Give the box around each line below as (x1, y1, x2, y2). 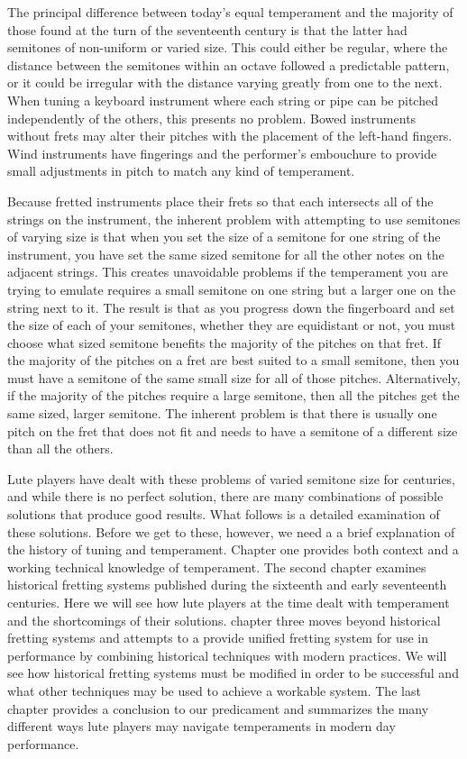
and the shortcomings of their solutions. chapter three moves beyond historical (7, 610, 441, 629)
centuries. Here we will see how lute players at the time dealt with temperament (7, 593, 450, 611)
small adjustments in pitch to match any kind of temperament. (7, 161, 355, 180)
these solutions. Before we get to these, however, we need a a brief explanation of (7, 522, 455, 541)
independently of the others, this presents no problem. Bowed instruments (7, 108, 417, 127)
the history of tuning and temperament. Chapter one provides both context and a (7, 540, 459, 559)
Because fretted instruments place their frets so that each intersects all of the (7, 191, 434, 210)
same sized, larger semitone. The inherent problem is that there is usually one (7, 404, 437, 423)
